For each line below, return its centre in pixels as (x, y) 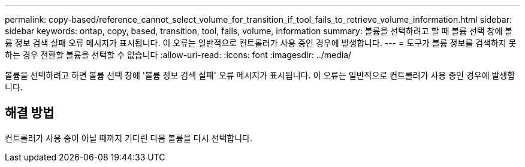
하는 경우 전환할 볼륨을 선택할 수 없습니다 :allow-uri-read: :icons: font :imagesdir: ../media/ (178, 55)
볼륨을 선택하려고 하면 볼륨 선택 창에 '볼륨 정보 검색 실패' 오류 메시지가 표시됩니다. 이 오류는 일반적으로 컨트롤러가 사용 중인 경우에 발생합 (260, 75)
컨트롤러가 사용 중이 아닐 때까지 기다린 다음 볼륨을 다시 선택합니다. (129, 138)
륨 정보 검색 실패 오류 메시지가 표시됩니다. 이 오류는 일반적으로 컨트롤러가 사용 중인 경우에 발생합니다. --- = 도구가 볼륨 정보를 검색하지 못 (261, 43)
